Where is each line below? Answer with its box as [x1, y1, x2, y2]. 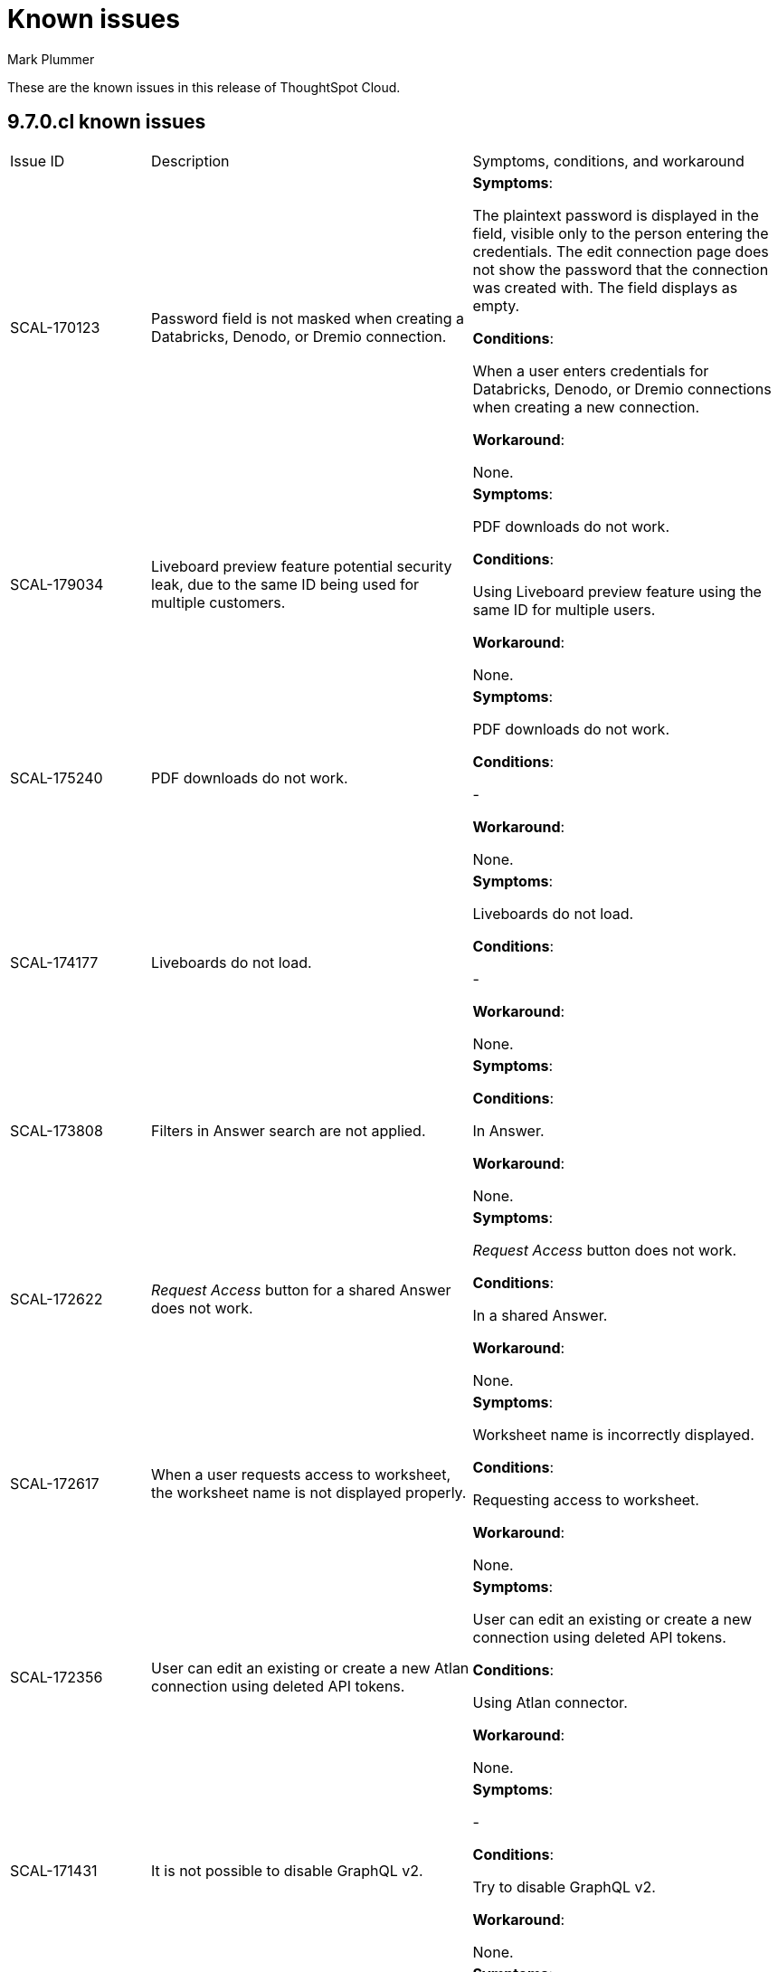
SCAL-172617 [10, 1474, 100, 1493]
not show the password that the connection [472, 260, 769, 279]
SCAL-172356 [10, 1667, 103, 1686]
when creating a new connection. [472, 397, 700, 416]
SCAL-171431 [10, 1861, 98, 1880]
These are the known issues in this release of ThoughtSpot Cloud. [7, 79, 401, 95]
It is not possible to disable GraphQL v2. [151, 1861, 423, 1880]
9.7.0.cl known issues [7, 110, 206, 134]
